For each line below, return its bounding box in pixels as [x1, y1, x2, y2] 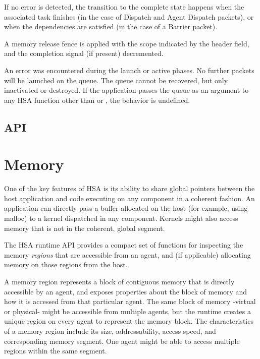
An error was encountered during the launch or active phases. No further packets [4, 65, 254, 75]
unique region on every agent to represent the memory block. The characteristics [4, 316, 253, 326]
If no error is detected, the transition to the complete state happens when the [4, 2, 244, 12]
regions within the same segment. [4, 345, 107, 356]
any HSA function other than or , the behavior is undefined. [4, 94, 190, 105]
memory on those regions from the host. [4, 259, 128, 270]
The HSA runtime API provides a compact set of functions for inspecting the [4, 240, 243, 250]
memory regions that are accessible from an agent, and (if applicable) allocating [4, 249, 251, 260]
